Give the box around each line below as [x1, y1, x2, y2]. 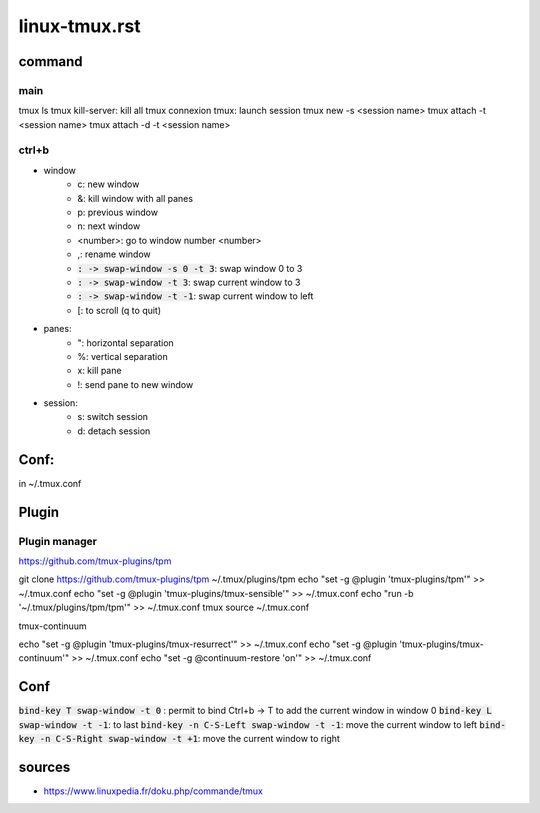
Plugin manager [18, 534, 97, 548]
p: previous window [77, 206, 159, 219]
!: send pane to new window [77, 378, 194, 390]
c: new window [77, 178, 140, 190]
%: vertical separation [77, 350, 169, 362]
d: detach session [77, 425, 151, 437]
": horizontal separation [77, 336, 174, 349]
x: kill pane [77, 365, 122, 377]
